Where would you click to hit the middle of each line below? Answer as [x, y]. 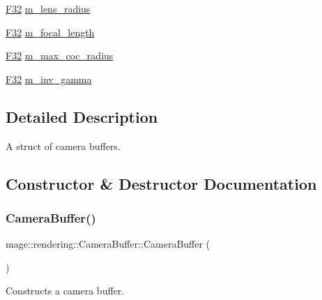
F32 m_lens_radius [48, 8]
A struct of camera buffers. [63, 145]
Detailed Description [82, 116]
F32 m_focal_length [50, 32]
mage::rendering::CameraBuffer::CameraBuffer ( [108, 244]
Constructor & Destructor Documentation [161, 183]
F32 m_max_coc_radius [60, 55]
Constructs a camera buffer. [65, 291]
